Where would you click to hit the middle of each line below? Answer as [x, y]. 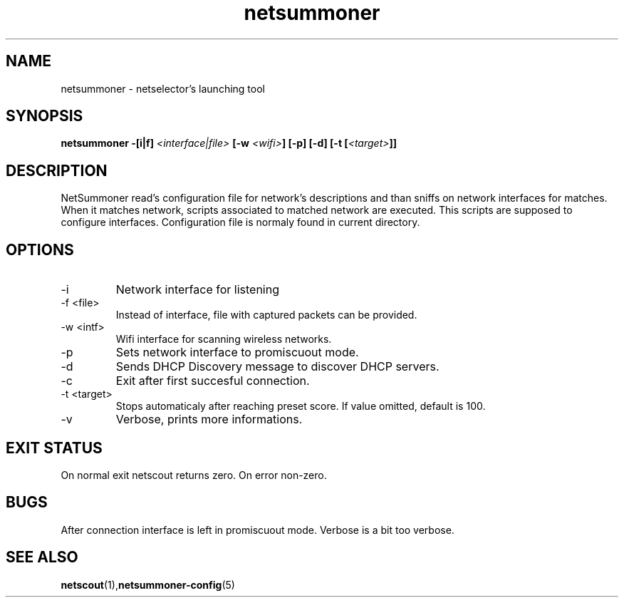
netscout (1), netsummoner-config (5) [148, 584]
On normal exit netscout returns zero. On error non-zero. [194, 475]
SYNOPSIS [45, 116]
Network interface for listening [197, 290]
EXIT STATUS [54, 448]
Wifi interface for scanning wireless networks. [224, 339]
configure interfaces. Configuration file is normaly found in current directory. [240, 222]
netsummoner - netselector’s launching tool [163, 88]
